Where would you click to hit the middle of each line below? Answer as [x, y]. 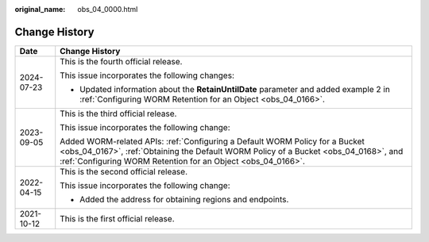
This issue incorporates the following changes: [147, 75]
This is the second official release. [124, 171]
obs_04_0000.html [108, 9]
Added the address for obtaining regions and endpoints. [184, 199]
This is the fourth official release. [121, 61]
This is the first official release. [117, 218]
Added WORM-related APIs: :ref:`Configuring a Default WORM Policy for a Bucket [213, 141]
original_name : [40, 9]
